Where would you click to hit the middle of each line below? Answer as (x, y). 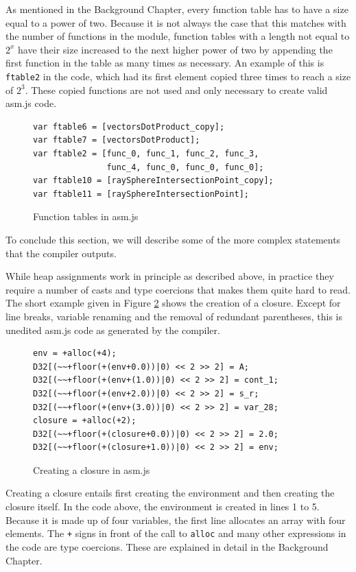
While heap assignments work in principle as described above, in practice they (170, 276)
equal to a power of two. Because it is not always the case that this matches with (176, 22)
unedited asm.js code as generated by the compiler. (113, 330)
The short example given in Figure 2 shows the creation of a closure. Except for (173, 303)
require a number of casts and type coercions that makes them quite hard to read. (178, 289)
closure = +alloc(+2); (85, 421)
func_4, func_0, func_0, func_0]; (185, 167)
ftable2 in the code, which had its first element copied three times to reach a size (178, 76)
